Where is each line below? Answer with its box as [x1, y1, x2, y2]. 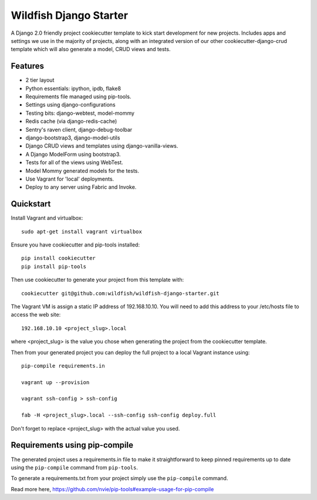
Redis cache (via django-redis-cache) [25, 118, 117, 125]
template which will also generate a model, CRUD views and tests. [11, 46, 171, 53]
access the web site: [11, 311, 61, 318]
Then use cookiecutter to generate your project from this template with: [11, 276, 184, 284]
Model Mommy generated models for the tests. [25, 167, 140, 174]
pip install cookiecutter [21, 255, 96, 262]
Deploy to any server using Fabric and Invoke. [25, 184, 137, 191]
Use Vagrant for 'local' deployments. [25, 175, 114, 182]
